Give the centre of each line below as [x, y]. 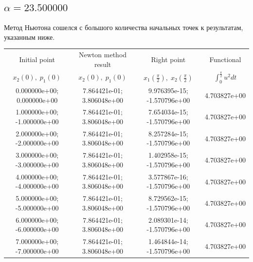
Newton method [103, 55]
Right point [168, 59]
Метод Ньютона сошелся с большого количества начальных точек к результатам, [124, 27]
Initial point [37, 59]
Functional [225, 59]
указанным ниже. [29, 37]
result [103, 64]
